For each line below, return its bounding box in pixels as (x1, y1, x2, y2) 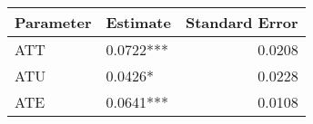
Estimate (106, 12, 171, 33)
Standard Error (185, 12, 298, 33)
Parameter (15, 12, 92, 33)
